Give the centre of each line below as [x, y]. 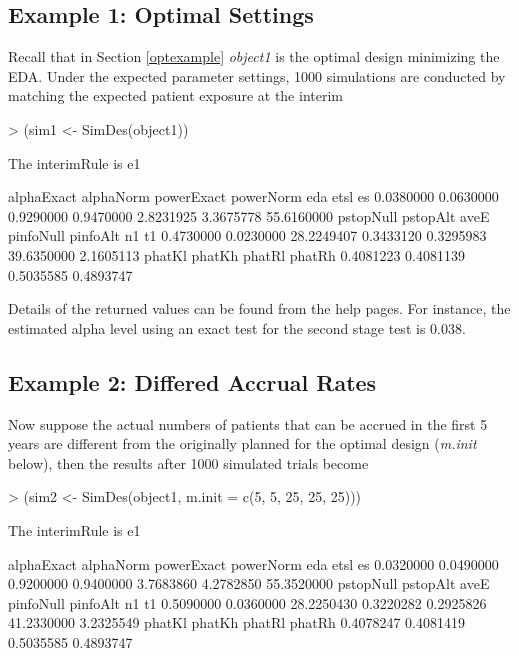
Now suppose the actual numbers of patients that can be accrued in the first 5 [248, 423]
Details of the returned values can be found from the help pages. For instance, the [259, 308]
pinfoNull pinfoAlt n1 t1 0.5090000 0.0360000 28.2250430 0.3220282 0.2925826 [247, 602]
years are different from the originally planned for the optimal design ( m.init [242, 443]
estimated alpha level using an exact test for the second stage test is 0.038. [237, 327]
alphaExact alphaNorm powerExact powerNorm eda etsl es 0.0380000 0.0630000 [253, 196]
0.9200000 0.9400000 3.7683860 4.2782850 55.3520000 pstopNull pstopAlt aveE [249, 583]
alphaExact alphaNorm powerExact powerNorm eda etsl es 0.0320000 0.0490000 [253, 563]
